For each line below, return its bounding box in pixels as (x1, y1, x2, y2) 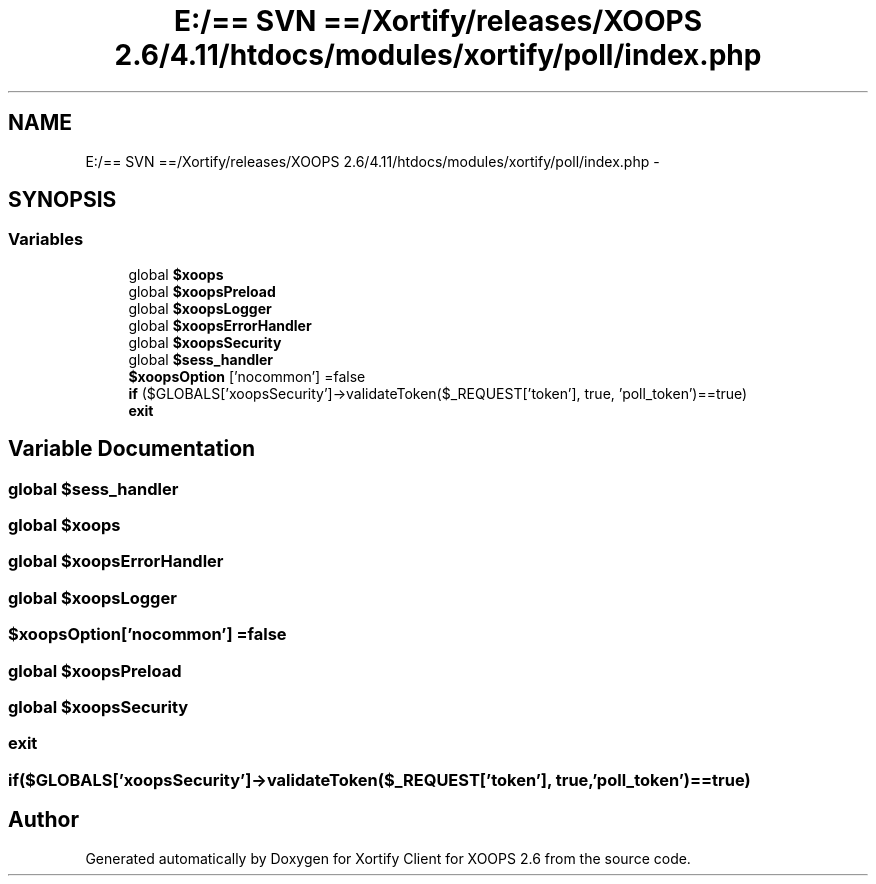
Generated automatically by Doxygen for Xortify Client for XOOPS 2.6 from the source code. (85, 849, 691, 867)
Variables (8, 229, 84, 250)
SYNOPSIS (8, 187, 117, 213)
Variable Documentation (8, 436, 256, 462)
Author (8, 807, 79, 833)
